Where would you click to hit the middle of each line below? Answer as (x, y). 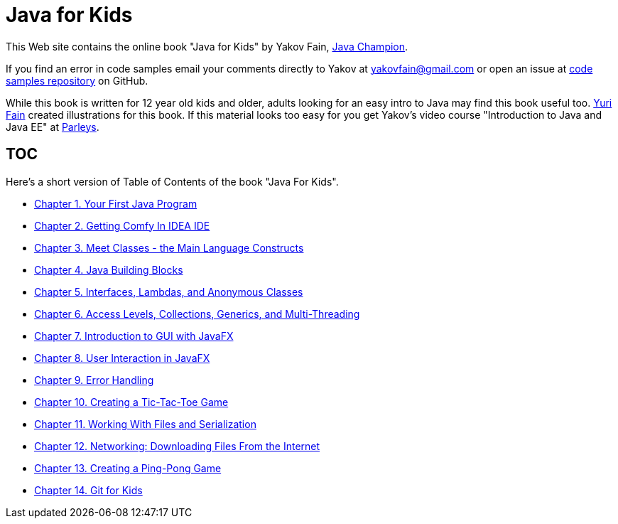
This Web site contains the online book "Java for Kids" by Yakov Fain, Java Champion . (207, 46)
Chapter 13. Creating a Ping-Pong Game (128, 468)
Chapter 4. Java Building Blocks (109, 269)
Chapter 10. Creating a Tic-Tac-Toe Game (131, 402)
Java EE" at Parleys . (53, 127)
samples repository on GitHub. (77, 80)
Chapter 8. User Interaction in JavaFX (122, 358)
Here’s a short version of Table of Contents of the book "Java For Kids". (172, 181)
